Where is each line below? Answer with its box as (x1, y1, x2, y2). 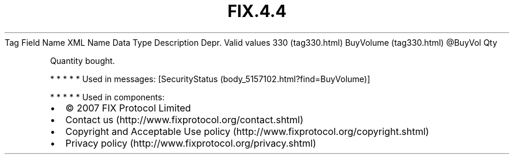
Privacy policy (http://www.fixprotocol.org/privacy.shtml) (65, 137, 316, 149)
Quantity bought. (50, 55, 115, 66)
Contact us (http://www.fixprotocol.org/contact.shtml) (65, 113, 304, 126)
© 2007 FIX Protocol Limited (65, 102, 191, 114)
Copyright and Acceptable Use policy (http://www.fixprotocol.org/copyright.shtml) (65, 125, 430, 137)
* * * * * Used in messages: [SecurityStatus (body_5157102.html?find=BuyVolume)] (50, 73, 370, 84)
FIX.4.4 (227, 1, 287, 21)
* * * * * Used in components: (50, 92, 165, 102)
